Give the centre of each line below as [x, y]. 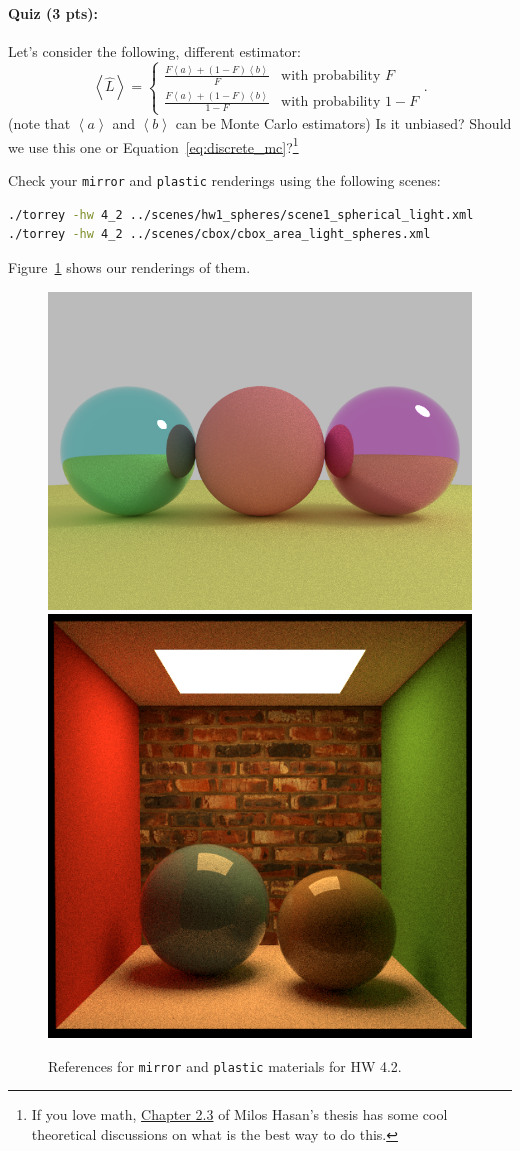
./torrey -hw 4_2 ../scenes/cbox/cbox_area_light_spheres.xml [219, 234]
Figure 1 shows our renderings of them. [129, 266]
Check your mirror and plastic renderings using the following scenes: [224, 180]
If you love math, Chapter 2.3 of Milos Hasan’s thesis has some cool [239, 1114]
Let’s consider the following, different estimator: [154, 50]
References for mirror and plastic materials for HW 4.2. [225, 1065]
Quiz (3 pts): [53, 12]
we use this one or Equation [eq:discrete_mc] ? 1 [153, 145]
